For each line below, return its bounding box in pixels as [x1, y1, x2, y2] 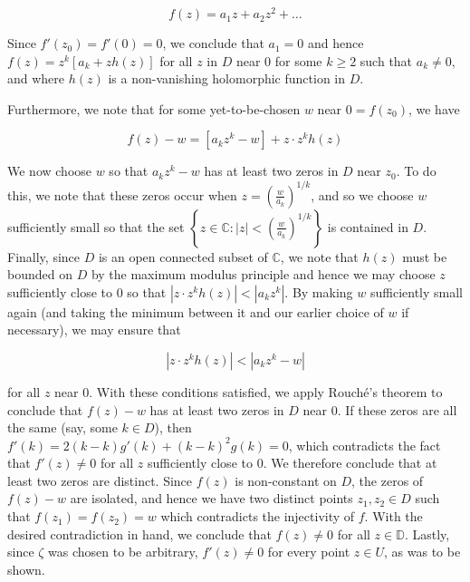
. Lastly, [404, 524, 450, 543]
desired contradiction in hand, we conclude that [7, 524, 272, 543]
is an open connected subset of [98, 247, 268, 266]
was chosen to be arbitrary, [48, 542, 198, 561]
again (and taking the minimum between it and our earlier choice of [7, 302, 384, 321]
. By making [284, 282, 353, 301]
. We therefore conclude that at [263, 453, 437, 472]
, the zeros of [351, 470, 424, 490]
